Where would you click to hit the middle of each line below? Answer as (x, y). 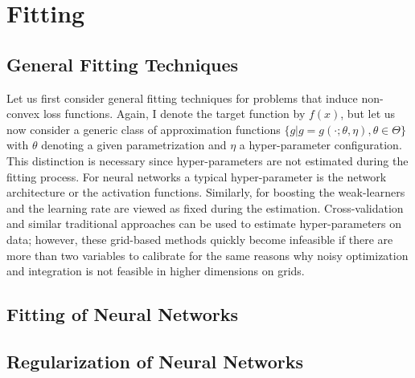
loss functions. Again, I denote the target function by (174, 114)
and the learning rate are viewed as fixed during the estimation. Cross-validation (205, 207)
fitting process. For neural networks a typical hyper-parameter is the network (197, 176)
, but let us (368, 114)
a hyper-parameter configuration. (320, 145)
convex (23, 114)
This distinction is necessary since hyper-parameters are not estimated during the (207, 160)
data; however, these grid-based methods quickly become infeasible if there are (200, 239)
